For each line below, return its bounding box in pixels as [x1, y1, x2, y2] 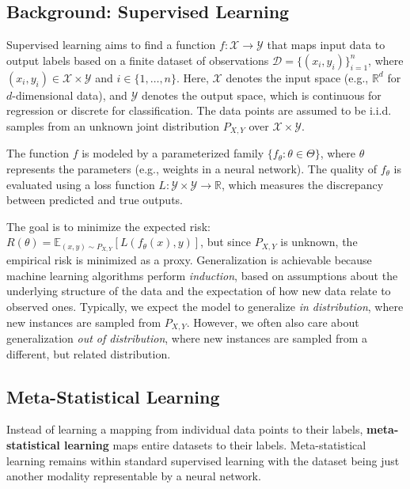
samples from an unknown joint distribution [6, 117, 220, 134]
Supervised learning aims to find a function [6, 36, 216, 53]
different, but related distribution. [6, 345, 171, 362]
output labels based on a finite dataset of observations [6, 51, 269, 68]
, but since [200, 233, 251, 250]
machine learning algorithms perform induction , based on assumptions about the [6, 267, 398, 283]
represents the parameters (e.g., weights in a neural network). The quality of [6, 161, 377, 177]
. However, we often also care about [186, 313, 359, 330]
